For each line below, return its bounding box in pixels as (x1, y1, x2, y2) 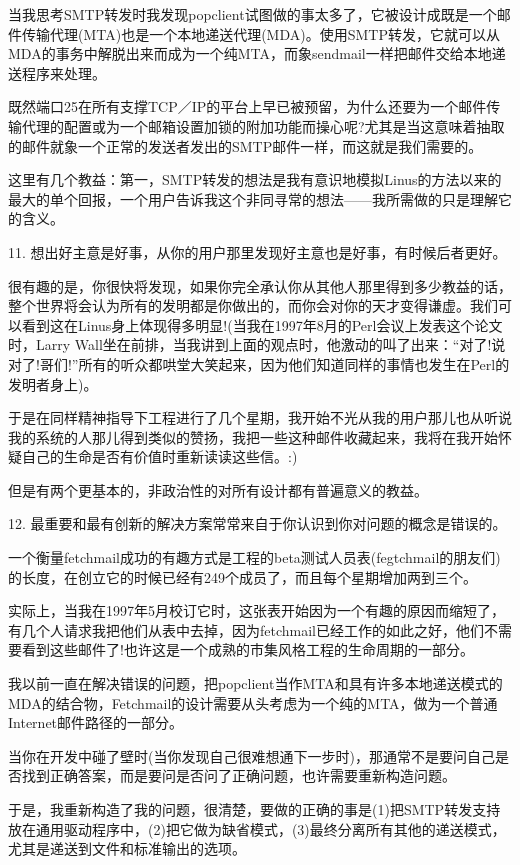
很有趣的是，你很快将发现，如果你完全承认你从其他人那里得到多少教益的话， (8, 275, 512, 296)
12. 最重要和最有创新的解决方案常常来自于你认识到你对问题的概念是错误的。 (8, 513, 507, 534)
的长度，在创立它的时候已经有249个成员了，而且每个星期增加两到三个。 (8, 566, 477, 587)
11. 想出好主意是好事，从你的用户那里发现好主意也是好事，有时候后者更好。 (8, 241, 507, 262)
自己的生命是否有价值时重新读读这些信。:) (21, 446, 298, 467)
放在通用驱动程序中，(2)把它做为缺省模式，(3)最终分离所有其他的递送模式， (8, 818, 506, 839)
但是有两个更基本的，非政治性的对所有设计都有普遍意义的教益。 (8, 479, 428, 500)
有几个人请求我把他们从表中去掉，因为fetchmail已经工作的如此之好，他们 (8, 619, 484, 640)
